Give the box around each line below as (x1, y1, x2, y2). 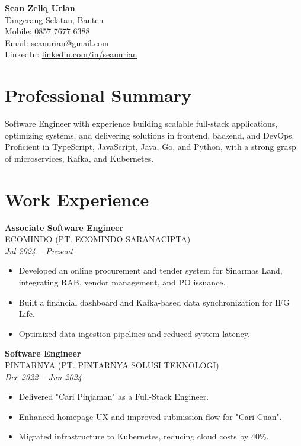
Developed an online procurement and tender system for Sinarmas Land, (18, 264, 283, 277)
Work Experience (5, 187, 149, 211)
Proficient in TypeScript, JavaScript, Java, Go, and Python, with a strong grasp (5, 140, 296, 153)
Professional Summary (5, 83, 191, 107)
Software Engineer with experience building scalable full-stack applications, (5, 117, 278, 130)
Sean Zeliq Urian (5, 2, 75, 14)
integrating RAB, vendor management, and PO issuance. (18, 275, 226, 288)
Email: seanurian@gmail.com (5, 36, 109, 49)
